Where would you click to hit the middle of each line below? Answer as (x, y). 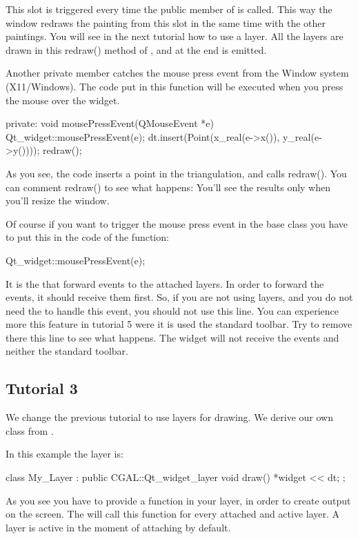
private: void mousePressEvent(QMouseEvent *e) (110, 123)
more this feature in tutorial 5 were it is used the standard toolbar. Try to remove (179, 324)
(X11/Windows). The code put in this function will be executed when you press (175, 86)
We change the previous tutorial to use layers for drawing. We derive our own (169, 417)
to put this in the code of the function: (87, 237)
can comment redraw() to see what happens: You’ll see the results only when (168, 187)
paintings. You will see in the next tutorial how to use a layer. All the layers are (175, 36)
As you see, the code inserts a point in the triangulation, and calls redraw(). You (176, 173)
